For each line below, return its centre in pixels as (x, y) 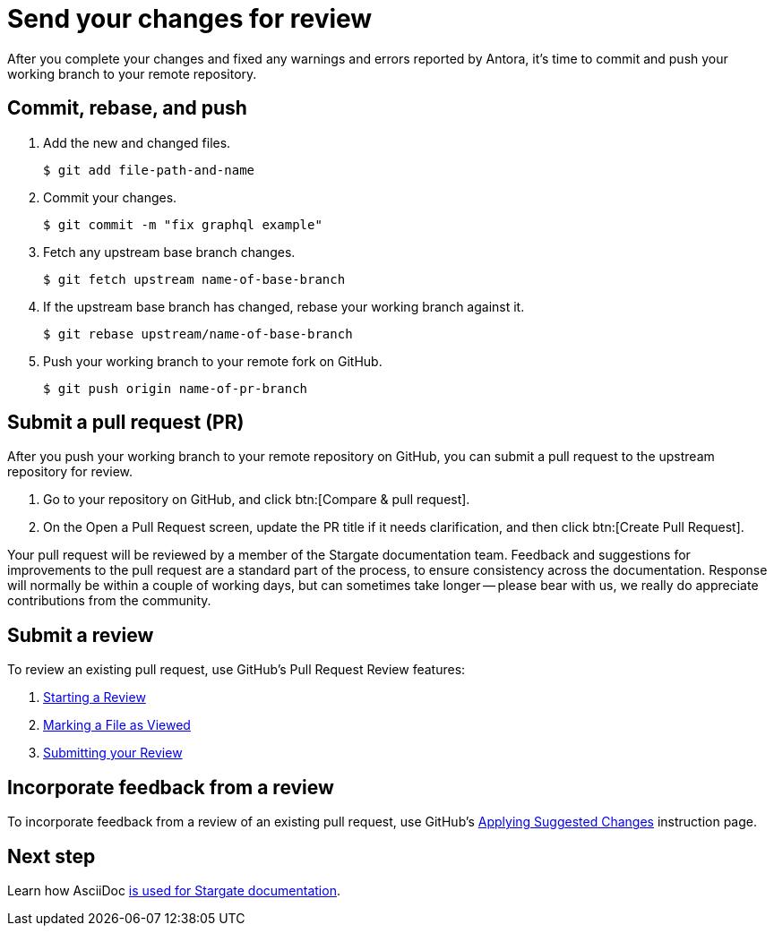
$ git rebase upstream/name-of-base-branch (198, 334)
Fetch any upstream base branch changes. (169, 252)
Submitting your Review (113, 753)
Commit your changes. (110, 197)
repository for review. (70, 472)
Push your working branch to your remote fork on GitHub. (213, 361)
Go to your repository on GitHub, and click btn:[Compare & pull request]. (257, 500)
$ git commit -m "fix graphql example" (183, 224)
